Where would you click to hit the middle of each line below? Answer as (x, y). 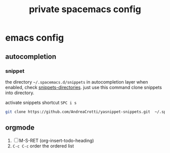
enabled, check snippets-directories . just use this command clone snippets (83, 87)
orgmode (20, 128)
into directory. (20, 93)
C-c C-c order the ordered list (43, 146)
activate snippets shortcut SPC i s (41, 102)
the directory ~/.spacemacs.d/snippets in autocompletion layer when (77, 82)
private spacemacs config (85, 9)
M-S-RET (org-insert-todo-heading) (57, 140)
